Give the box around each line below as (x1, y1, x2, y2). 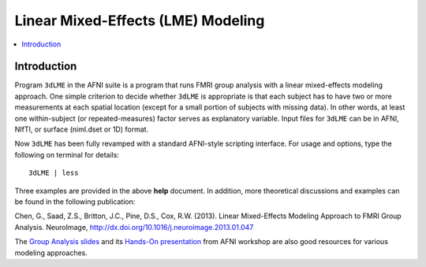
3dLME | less (28, 169, 79, 177)
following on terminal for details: (14, 150, 120, 159)
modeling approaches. (14, 248, 88, 258)
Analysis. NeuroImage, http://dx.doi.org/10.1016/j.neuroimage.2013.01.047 (14, 222, 254, 232)
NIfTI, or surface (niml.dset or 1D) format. (14, 124, 149, 134)
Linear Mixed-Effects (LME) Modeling (14, 12, 265, 29)
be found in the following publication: (14, 197, 136, 206)
